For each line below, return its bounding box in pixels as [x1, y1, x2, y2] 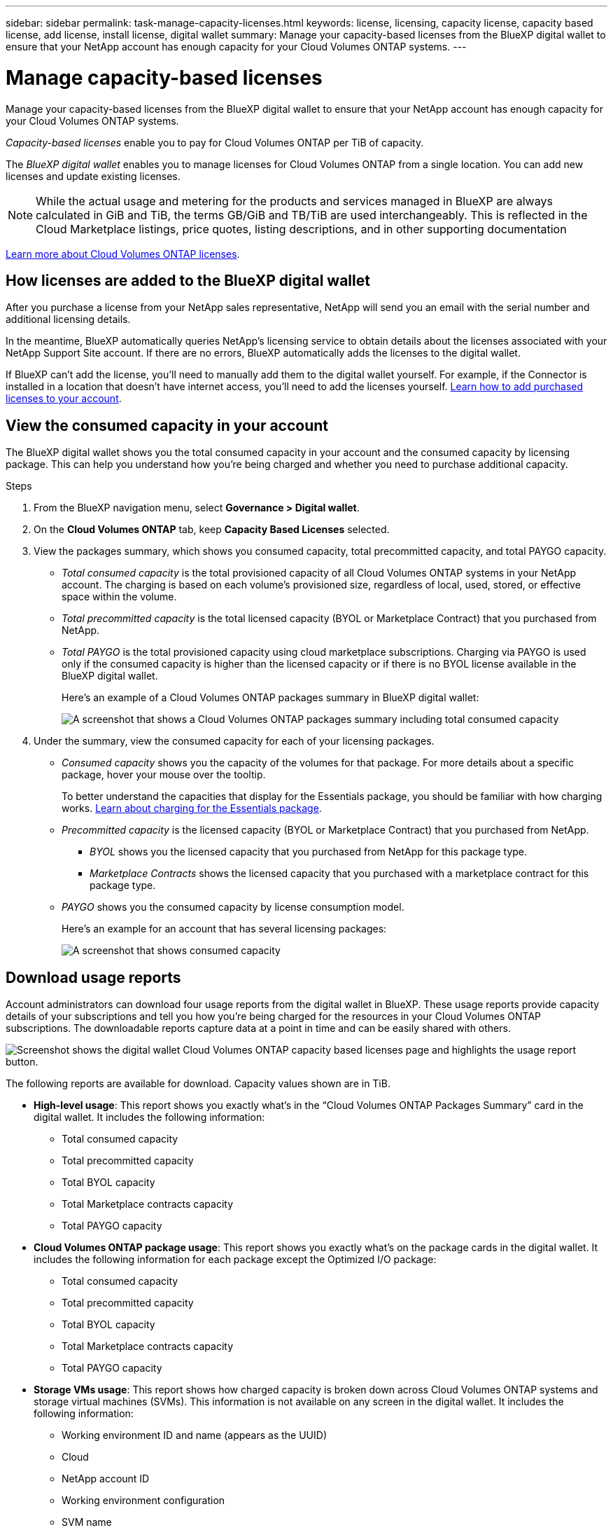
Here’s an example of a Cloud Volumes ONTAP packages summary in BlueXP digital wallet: [62, 691, 479, 704]
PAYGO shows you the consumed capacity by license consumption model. [62, 901, 404, 914]
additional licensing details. [6, 313, 131, 326]
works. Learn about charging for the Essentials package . [62, 802, 322, 815]
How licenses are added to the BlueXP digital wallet [6, 271, 370, 289]
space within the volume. [62, 591, 177, 603]
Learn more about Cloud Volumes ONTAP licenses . [6, 247, 240, 260]
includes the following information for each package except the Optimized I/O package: [34, 1253, 437, 1266]
